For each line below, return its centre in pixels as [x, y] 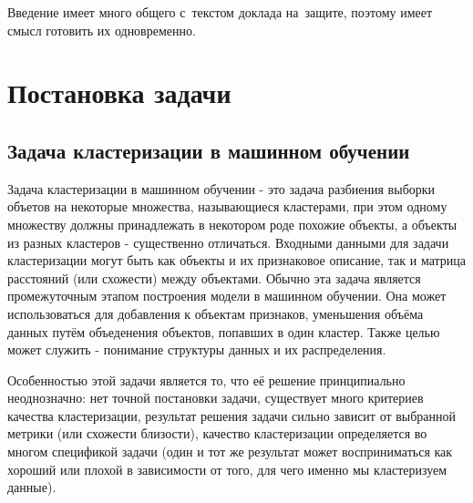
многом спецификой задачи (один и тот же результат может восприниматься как [230, 452]
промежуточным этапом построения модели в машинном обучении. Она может [227, 296]
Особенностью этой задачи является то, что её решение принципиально [206, 380]
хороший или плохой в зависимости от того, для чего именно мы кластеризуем [227, 469]
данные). [32, 487]
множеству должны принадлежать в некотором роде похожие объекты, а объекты [232, 224]
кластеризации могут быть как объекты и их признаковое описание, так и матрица [237, 260]
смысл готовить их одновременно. [102, 30]
